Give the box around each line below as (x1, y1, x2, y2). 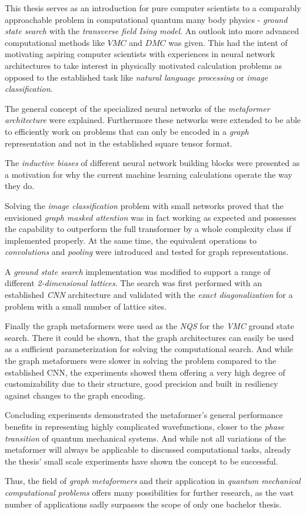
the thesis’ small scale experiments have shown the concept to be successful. (5, 455, 278, 467)
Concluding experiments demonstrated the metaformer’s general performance (5, 409, 283, 421)
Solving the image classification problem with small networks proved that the (5, 199, 284, 211)
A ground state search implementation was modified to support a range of (5, 265, 271, 277)
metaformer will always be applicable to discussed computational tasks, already (5, 443, 291, 456)
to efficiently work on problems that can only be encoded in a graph (5, 125, 249, 137)
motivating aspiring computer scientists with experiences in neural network (5, 48, 275, 60)
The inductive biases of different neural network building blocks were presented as (5, 157, 300, 169)
